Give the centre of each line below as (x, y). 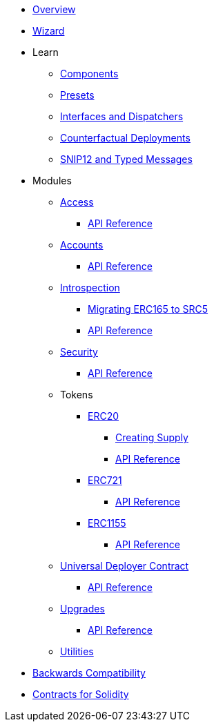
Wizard (49, 31)
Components (89, 74)
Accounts (82, 245)
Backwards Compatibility (89, 673)
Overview (54, 9)
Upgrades (82, 609)
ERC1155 (107, 523)
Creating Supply (152, 437)
